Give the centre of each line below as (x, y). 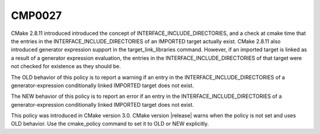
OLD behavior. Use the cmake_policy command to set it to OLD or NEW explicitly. (110, 124)
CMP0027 (36, 15)
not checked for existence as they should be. (66, 66)
